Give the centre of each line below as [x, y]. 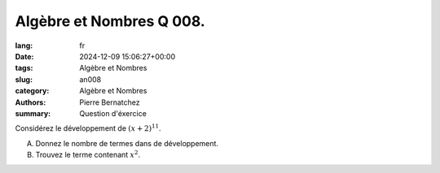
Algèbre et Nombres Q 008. [110, 21]
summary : [33, 113]
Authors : [31, 102]
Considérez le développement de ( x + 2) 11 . [88, 128]
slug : [24, 79]
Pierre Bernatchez [110, 102]
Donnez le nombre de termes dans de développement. [127, 143]
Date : [24, 56]
